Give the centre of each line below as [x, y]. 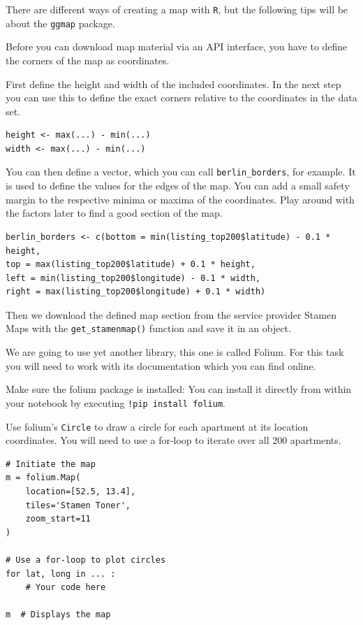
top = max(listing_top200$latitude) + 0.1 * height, [131, 265]
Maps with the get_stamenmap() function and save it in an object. [148, 328]
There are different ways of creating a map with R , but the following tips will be [177, 9]
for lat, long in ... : [61, 574]
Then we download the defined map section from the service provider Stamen [171, 314]
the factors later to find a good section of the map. [114, 213]
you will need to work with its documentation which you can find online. [161, 365]
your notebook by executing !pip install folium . [116, 402]
